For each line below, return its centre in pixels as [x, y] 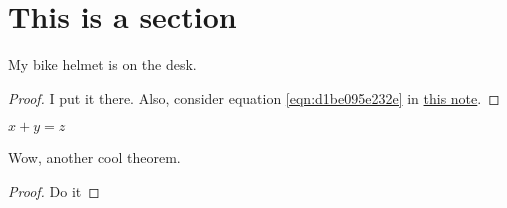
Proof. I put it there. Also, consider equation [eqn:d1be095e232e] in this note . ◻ [254, 97]
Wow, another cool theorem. [94, 157]
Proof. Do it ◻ [54, 190]
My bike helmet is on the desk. [102, 64]
